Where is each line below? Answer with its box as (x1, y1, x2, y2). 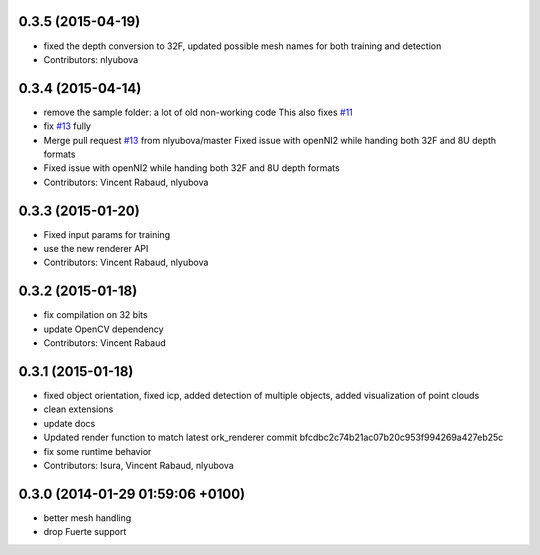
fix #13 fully (43, 120, 92, 132)
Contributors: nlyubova (43, 53, 139, 65)
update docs (43, 417, 96, 429)
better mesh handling (43, 511, 132, 524)
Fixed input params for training (43, 228, 170, 240)
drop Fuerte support (43, 526, 127, 538)
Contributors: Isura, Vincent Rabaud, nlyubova (43, 460, 234, 471)
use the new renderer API (43, 243, 149, 255)
